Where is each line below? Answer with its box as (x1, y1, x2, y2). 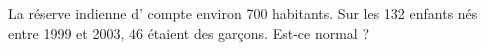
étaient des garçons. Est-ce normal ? (147, 22, 369, 43)
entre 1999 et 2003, (8, 22, 125, 43)
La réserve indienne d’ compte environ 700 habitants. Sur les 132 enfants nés (8, 3, 478, 23)
